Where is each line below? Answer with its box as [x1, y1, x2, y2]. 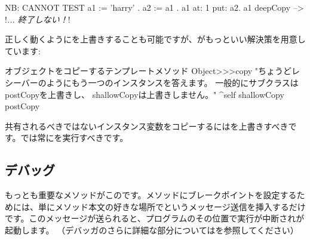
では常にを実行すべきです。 [20, 131, 128, 144]
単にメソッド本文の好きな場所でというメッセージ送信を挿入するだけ [38, 200, 306, 213]
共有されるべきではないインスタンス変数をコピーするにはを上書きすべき [5, 119, 288, 132]
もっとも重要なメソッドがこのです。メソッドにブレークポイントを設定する [5, 189, 297, 201]
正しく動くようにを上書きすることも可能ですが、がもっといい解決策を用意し [5, 33, 306, 45]
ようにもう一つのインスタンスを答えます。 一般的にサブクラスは [46, 76, 299, 88]
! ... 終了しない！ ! [5, 13, 70, 25]
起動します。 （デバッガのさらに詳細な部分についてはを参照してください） [5, 223, 299, 236]
